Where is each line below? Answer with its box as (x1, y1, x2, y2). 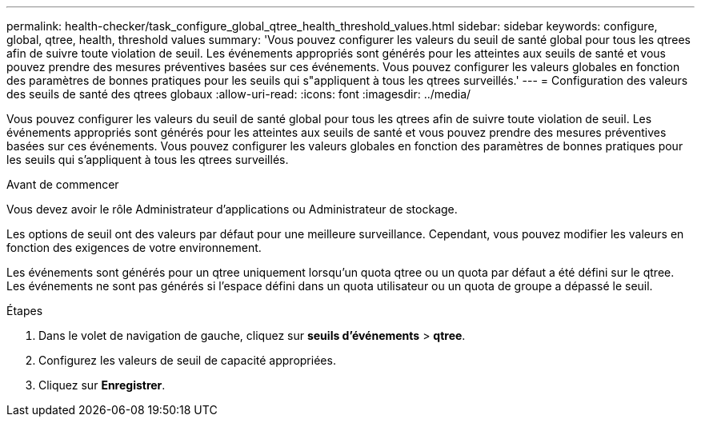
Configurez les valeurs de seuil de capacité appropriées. (38, 353, 336, 367)
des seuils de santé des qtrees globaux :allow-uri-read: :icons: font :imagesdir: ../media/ (6, 87, 471, 101)
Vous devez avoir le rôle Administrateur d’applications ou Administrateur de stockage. (6, 202, 458, 216)
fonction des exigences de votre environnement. (6, 241, 262, 254)
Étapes (6, 304, 43, 317)
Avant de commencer (6, 178, 119, 191)
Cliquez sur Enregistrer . (38, 378, 166, 392)
